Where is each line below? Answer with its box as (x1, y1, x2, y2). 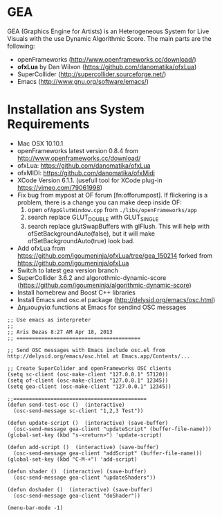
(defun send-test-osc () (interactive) (7, 401, 126, 408)
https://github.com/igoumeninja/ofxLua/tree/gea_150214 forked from (17, 251, 213, 260)
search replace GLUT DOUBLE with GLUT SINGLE (27, 213, 159, 222)
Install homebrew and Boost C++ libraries (17, 288, 136, 297)
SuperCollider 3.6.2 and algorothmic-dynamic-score (17, 273, 167, 281)
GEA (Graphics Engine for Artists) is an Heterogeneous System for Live (7, 27, 210, 35)
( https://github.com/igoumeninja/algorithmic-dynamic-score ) (17, 281, 192, 289)
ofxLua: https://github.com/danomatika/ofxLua (17, 161, 151, 170)
